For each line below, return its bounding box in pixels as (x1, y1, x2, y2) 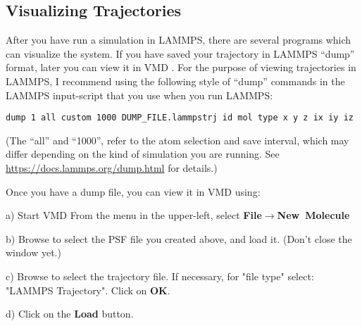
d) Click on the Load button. (6, 306, 134, 321)
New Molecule (277, 208, 350, 222)
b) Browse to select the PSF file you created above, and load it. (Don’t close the (6, 231, 352, 246)
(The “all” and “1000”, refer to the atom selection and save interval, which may (6, 132, 349, 147)
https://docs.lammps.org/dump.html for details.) (6, 161, 218, 175)
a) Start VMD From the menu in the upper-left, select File (6, 208, 262, 222)
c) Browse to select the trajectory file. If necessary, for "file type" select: (6, 268, 314, 283)
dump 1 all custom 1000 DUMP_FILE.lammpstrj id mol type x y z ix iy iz (6, 113, 354, 123)
